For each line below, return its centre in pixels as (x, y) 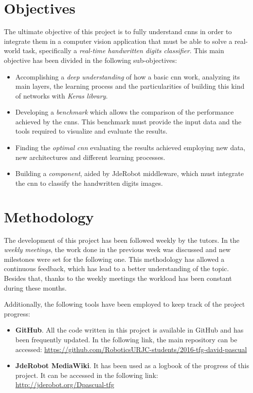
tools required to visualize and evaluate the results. (91, 131)
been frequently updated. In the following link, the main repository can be (126, 339)
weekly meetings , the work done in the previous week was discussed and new (117, 249)
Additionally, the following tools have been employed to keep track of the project (125, 304)
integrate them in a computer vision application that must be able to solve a (118, 41)
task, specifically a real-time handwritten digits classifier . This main (123, 50)
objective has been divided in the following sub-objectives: (90, 60)
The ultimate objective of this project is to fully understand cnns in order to (118, 31)
